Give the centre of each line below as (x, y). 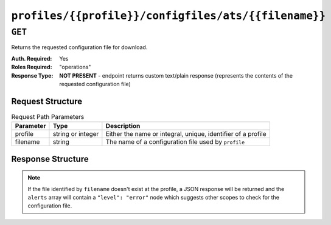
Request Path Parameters (48, 117)
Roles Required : (32, 67)
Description (123, 126)
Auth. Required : (32, 58)
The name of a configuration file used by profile (175, 142)
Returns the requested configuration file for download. (79, 47)
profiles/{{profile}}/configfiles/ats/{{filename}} (169, 16)
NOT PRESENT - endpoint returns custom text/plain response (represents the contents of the (176, 75)
